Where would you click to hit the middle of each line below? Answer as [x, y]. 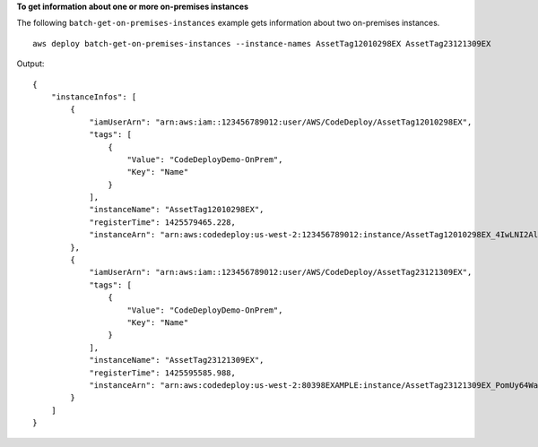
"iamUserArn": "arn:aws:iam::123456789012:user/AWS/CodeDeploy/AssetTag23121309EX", [281, 272]
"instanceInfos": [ [94, 97]
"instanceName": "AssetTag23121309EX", [177, 360]
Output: [30, 64]
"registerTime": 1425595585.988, [163, 373]
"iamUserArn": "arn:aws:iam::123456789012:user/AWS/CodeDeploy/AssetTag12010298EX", [281, 122]
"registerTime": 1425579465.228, [163, 222]
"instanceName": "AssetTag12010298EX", [177, 210]
